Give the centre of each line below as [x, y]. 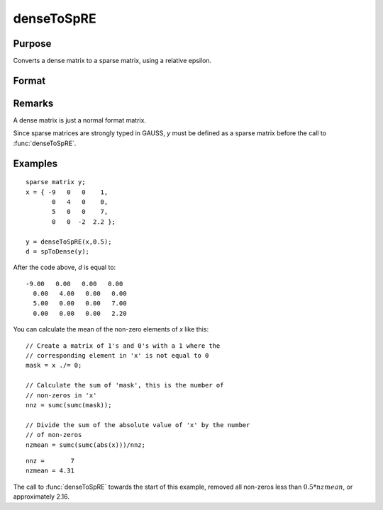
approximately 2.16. [41, 497]
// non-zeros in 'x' [61, 395]
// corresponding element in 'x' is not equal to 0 [117, 356]
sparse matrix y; [56, 182]
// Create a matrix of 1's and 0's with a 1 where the [123, 346]
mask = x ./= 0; [54, 365]
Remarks [33, 103]
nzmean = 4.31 [50, 471]
